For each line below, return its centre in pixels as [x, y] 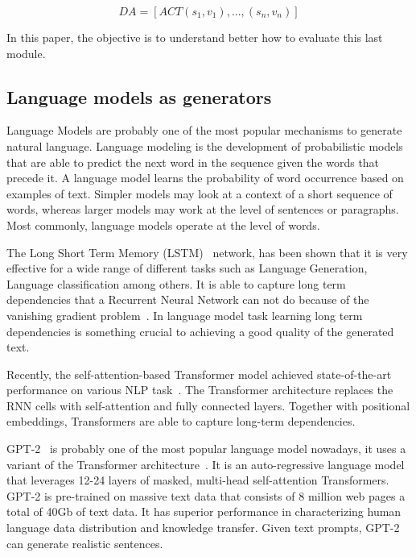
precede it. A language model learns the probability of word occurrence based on [205, 178]
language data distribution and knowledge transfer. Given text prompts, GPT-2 [203, 528]
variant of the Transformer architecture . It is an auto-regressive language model [206, 464]
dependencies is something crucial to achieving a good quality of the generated [200, 331]
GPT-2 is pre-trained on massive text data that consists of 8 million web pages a [206, 495]
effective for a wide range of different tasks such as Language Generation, [187, 268]
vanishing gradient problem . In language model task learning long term [185, 315]
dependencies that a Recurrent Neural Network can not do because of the [188, 299]
